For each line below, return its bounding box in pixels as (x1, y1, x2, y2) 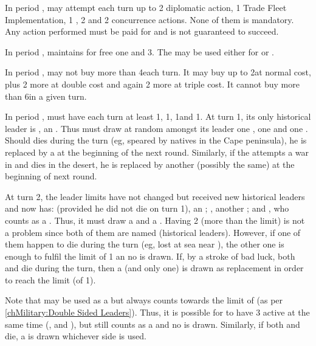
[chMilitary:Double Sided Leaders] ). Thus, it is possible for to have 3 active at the (5, 306, 310, 319)
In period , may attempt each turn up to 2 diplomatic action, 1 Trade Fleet (5, 1, 287, 13)
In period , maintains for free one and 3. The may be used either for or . (5, 45, 274, 58)
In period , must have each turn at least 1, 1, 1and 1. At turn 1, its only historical (5, 110, 311, 123)
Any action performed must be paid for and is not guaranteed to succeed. (5, 25, 279, 38)
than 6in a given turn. (5, 89, 87, 102)
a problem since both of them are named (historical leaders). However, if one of (5, 226, 301, 238)
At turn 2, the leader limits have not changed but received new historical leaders (5, 190, 305, 202)
